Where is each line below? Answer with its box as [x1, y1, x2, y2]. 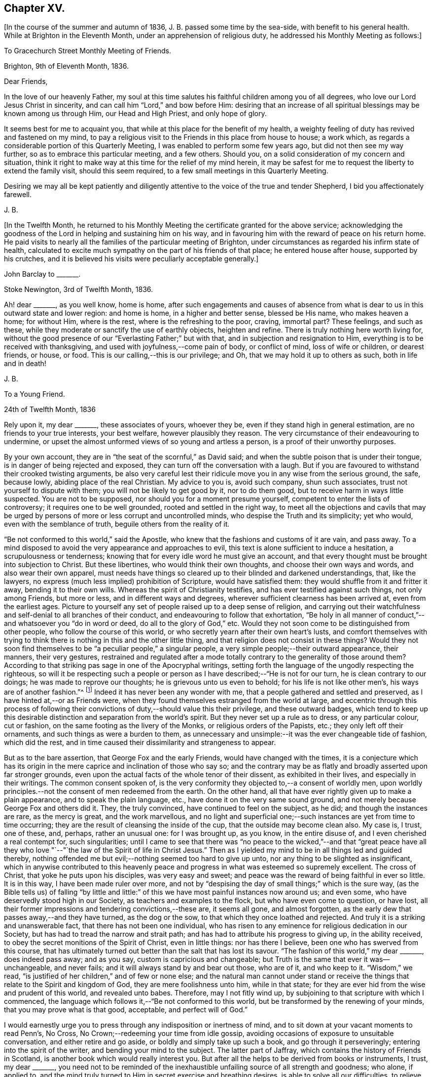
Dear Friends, [4, 77, 48, 86]
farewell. [4, 190, 32, 199]
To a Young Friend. [4, 390, 65, 399]
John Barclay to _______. [4, 270, 81, 279]
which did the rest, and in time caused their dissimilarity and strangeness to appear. [4, 738, 276, 747]
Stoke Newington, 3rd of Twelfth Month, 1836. [4, 285, 153, 294]
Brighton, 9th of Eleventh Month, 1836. [4, 62, 129, 71]
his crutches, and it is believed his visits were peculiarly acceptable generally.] [4, 254, 259, 263]
